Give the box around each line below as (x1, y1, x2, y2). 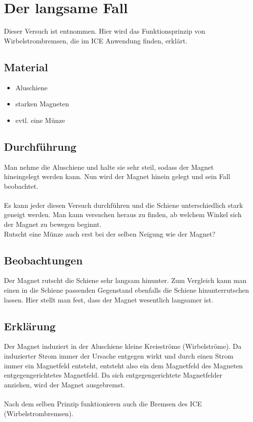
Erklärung (4, 318, 56, 333)
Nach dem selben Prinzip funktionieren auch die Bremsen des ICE (4, 399, 202, 408)
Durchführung (4, 139, 77, 154)
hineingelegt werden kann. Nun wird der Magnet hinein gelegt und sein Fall (4, 171, 231, 181)
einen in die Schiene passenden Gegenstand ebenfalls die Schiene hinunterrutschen (4, 285, 249, 295)
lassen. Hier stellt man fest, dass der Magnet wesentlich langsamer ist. (4, 294, 213, 304)
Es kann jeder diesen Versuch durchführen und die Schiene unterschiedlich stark (4, 200, 243, 210)
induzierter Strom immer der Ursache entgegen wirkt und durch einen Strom (4, 351, 233, 361)
